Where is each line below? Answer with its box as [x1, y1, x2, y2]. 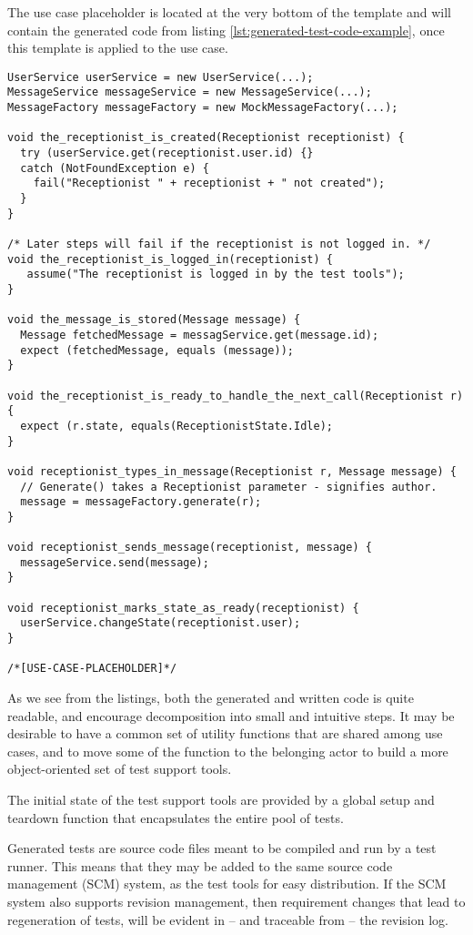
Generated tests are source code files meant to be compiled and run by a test [7, 838, 437, 858]
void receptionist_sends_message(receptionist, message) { [7, 541, 372, 554]
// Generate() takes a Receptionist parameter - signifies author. [20, 480, 438, 493]
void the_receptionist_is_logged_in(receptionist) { [7, 252, 333, 266]
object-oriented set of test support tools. [7, 759, 232, 778]
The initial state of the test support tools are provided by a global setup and [7, 790, 435, 808]
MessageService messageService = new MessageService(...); [7, 86, 372, 99]
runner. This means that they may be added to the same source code [7, 856, 393, 875]
